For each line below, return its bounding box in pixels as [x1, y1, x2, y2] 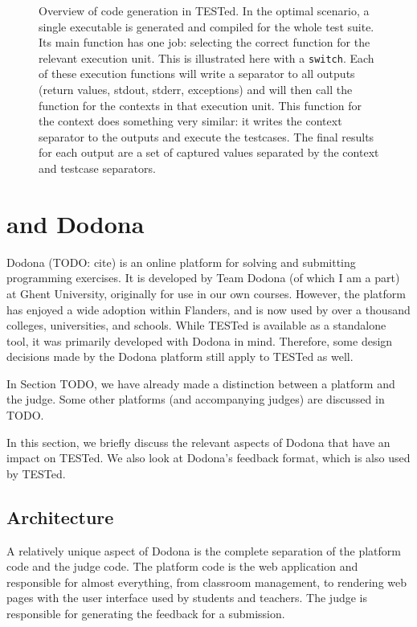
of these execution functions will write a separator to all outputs [39, 65, 355, 82]
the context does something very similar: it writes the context [39, 113, 342, 129]
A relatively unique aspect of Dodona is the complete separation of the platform [6, 542, 401, 559]
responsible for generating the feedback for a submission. [6, 605, 285, 622]
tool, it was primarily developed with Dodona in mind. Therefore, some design [6, 332, 393, 349]
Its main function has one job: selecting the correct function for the [39, 34, 370, 51]
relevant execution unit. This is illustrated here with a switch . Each [39, 49, 374, 66]
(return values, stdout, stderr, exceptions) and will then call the [39, 81, 353, 98]
